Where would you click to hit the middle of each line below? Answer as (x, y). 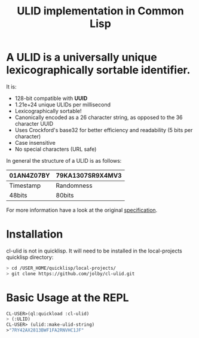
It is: (11, 86)
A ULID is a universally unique (82, 57)
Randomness (74, 185)
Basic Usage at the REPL (68, 298)
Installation (35, 234)
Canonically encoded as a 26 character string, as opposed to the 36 (99, 117)
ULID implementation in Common (100, 11)
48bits (18, 195)
